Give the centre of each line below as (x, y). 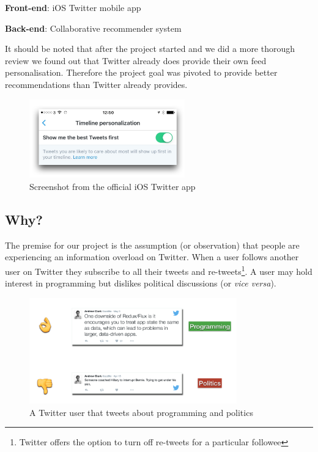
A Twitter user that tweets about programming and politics (141, 412)
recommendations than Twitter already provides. (96, 84)
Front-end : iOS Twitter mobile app (73, 7)
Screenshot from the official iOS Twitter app (113, 187)
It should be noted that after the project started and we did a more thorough (150, 49)
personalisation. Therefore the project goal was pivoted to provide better (141, 72)
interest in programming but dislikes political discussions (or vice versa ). (141, 283)
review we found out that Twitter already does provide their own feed (136, 60)
